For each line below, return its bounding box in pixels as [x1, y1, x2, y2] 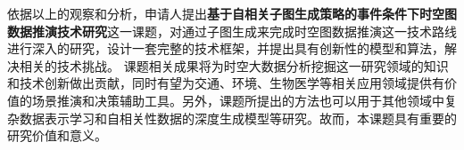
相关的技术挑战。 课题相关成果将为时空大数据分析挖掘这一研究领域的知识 [19, 56, 449, 75]
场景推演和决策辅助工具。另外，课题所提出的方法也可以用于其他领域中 [31, 91, 444, 109]
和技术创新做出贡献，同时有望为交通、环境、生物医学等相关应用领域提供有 [7, 74, 444, 92]
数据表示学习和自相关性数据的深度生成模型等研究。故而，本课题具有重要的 [19, 108, 457, 127]
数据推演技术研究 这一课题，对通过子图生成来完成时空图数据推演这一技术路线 [7, 21, 457, 40]
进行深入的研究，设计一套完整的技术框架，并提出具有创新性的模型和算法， [7, 39, 444, 58]
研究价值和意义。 [7, 126, 107, 145]
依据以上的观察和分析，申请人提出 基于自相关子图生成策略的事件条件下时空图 [7, 4, 457, 22]
